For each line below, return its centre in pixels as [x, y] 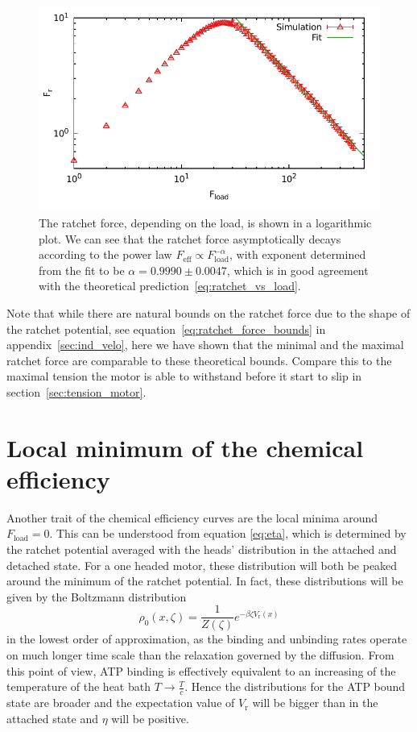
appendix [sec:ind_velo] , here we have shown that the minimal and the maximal [205, 345]
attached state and [53, 718]
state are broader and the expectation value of [121, 703]
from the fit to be [82, 270]
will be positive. [150, 718]
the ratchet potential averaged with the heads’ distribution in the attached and [202, 549]
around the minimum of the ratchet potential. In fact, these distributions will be [205, 581]
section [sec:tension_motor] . [76, 391]
